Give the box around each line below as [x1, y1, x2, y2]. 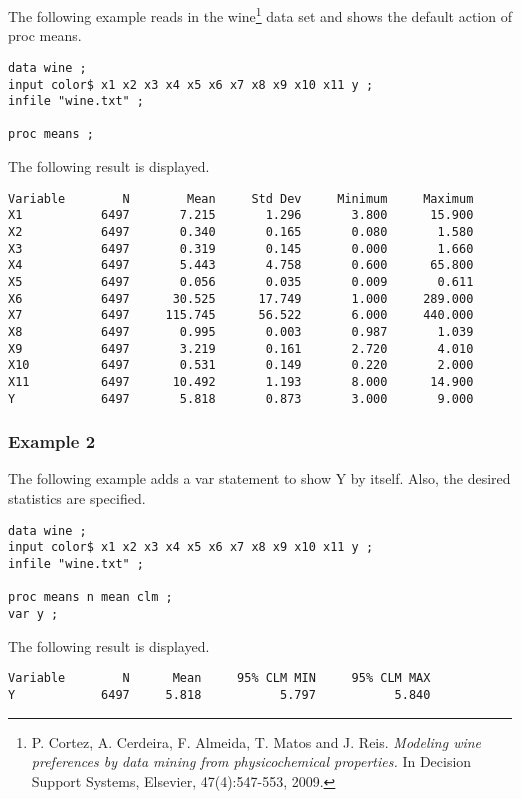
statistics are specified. [8, 488, 146, 509]
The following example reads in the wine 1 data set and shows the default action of [8, 3, 512, 26]
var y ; [8, 606, 59, 621]
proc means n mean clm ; [8, 590, 173, 605]
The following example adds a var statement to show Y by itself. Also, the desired [8, 468, 511, 489]
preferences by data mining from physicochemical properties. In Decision [31, 751, 472, 772]
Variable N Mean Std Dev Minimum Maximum [8, 191, 474, 206]
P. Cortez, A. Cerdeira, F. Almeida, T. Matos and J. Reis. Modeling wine [31, 731, 482, 752]
